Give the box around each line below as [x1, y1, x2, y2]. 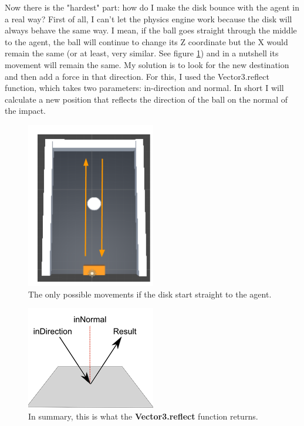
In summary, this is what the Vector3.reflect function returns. [28, 410, 258, 422]
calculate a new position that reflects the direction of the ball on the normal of [5, 93, 288, 105]
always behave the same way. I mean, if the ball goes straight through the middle [5, 24, 297, 36]
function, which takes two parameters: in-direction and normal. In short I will [5, 82, 284, 94]
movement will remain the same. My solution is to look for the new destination [5, 58, 289, 70]
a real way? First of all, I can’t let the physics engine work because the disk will [5, 12, 292, 25]
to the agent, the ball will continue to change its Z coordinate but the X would [5, 35, 288, 48]
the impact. [5, 104, 46, 117]
